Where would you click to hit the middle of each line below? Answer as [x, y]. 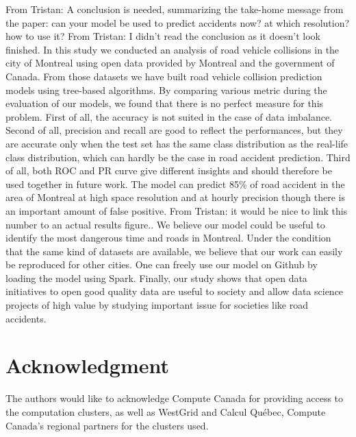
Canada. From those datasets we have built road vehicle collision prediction [164, 76]
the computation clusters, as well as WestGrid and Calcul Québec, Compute [166, 411]
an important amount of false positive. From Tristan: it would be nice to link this [177, 210]
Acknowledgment [87, 365]
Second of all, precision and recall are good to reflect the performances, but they [174, 130]
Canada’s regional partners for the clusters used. [107, 425]
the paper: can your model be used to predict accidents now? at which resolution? [178, 22]
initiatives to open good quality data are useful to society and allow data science [175, 291]
